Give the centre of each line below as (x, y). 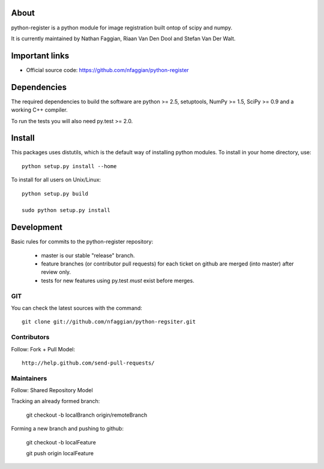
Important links (40, 56)
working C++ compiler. (40, 110)
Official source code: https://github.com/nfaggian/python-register (107, 70)
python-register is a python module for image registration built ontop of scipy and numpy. (122, 28)
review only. (56, 272)
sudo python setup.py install (66, 210)
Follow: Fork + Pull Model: (43, 349)
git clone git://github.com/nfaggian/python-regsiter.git (109, 322)
